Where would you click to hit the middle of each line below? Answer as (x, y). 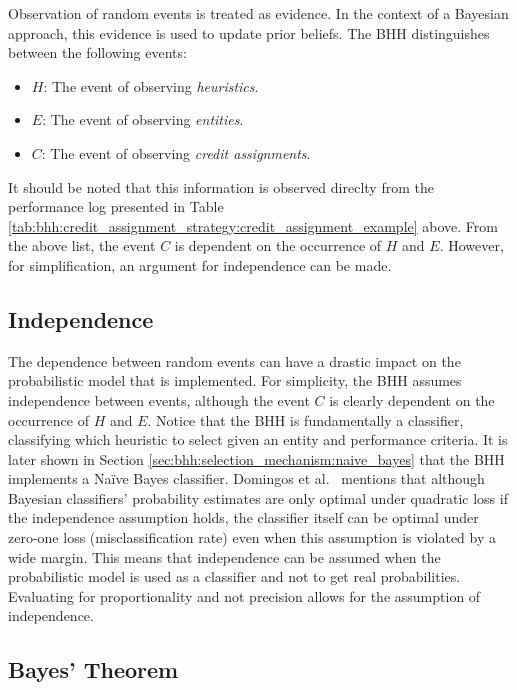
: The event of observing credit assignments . (176, 152)
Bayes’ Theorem (93, 669)
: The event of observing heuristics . (151, 85)
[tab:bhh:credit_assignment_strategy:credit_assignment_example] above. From (253, 225)
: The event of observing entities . (143, 119)
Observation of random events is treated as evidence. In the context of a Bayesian (258, 13)
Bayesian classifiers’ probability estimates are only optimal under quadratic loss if (258, 497)
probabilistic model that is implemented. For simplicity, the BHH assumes (235, 380)
